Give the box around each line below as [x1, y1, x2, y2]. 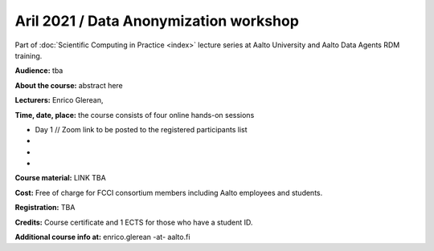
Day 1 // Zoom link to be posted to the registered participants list [35, 124, 248, 134]
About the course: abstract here [14, 80, 124, 90]
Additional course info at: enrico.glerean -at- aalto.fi [14, 233, 190, 242]
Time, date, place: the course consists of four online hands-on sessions [14, 110, 255, 119]
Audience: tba [14, 66, 63, 75]
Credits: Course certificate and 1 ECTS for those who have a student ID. [14, 217, 253, 227]
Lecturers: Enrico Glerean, [14, 95, 104, 105]
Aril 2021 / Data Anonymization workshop [14, 12, 299, 30]
